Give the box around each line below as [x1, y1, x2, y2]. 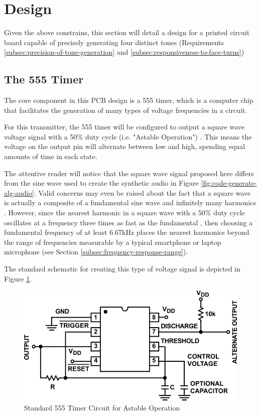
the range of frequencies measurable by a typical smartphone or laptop [4, 236, 221, 247]
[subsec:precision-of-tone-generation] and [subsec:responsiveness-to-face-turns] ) [4, 47, 244, 57]
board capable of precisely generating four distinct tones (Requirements [4, 37, 224, 47]
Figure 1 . [4, 273, 32, 284]
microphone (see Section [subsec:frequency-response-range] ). [4, 246, 188, 257]
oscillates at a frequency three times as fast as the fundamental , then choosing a [4, 217, 253, 227]
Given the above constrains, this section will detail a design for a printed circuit [4, 27, 250, 38]
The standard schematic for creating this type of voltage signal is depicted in [4, 263, 241, 274]
